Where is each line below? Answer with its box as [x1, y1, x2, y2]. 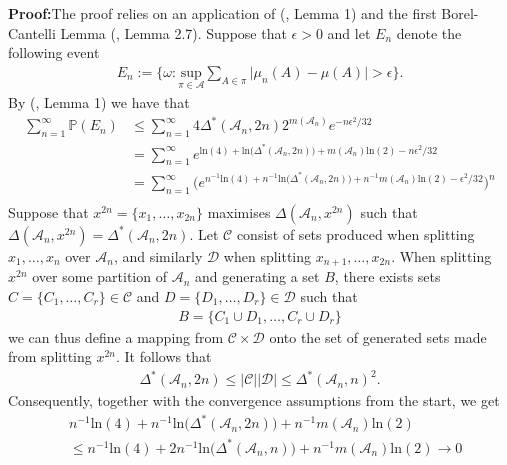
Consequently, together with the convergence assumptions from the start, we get [8, 390, 500, 411]
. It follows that [116, 346, 212, 367]
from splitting [8, 346, 92, 367]
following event [8, 42, 100, 63]
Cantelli [8, 22, 56, 43]
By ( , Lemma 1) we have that [8, 92, 190, 113]
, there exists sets [334, 266, 441, 287]
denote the [396, 22, 462, 43]
